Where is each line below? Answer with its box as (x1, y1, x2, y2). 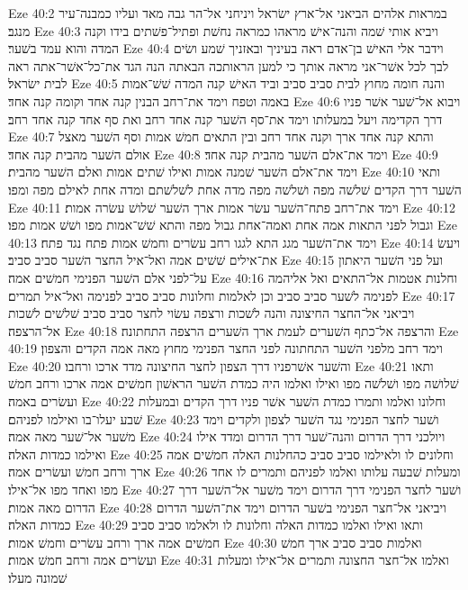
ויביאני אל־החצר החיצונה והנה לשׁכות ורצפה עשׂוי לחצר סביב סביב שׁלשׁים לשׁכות (8, 304, 415, 322)
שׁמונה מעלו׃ (8, 568, 67, 586)
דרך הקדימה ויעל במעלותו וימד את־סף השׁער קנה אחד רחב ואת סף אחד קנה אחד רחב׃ (8, 109, 443, 128)
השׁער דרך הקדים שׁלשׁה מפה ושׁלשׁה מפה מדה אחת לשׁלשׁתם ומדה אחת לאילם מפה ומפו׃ (8, 179, 462, 198)
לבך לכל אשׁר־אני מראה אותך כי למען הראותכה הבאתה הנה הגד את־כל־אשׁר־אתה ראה (8, 56, 449, 75)
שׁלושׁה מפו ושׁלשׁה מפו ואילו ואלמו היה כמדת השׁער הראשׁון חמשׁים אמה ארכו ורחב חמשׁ (8, 374, 459, 393)
